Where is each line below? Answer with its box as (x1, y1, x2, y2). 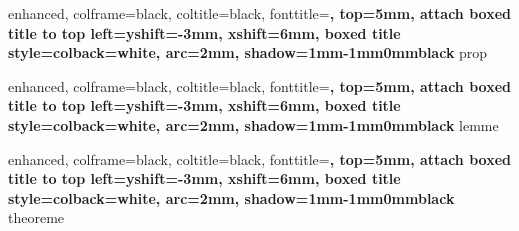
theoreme (8, 207, 65, 228)
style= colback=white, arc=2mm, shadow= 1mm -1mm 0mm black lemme (8, 114, 499, 135)
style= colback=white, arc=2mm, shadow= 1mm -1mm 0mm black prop (8, 42, 488, 63)
